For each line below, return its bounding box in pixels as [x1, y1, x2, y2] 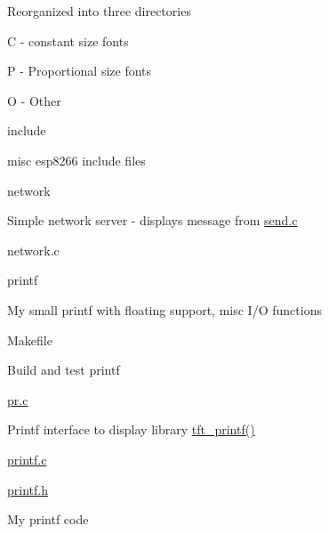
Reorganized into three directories [7, 2, 191, 20]
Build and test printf [7, 360, 120, 379]
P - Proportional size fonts [7, 61, 152, 80]
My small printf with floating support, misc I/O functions [7, 300, 322, 319]
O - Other [7, 91, 61, 109]
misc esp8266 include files [7, 150, 146, 169]
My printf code [7, 510, 89, 529]
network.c [7, 240, 60, 259]
